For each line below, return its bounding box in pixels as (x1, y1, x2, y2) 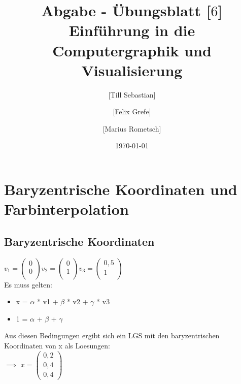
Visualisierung (81, 59, 183, 80)
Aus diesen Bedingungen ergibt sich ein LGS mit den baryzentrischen (4, 330, 220, 341)
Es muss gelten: (4, 279, 52, 290)
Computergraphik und (52, 40, 212, 60)
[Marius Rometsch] (102, 123, 161, 134)
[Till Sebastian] (108, 89, 156, 100)
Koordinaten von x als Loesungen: (4, 340, 110, 351)
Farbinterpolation (4, 199, 129, 219)
